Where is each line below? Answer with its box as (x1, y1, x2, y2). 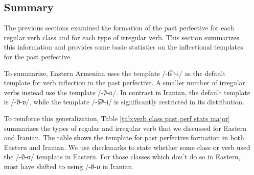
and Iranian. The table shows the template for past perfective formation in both (4, 132, 244, 143)
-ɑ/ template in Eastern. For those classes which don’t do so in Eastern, (24, 151, 241, 162)
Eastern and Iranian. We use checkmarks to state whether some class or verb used (4, 142, 251, 152)
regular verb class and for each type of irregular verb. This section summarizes (4, 32, 239, 42)
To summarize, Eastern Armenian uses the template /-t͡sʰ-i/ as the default (4, 68, 226, 78)
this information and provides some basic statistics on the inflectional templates (4, 42, 243, 52)
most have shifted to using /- (4, 161, 91, 171)
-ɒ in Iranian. (94, 161, 134, 171)
